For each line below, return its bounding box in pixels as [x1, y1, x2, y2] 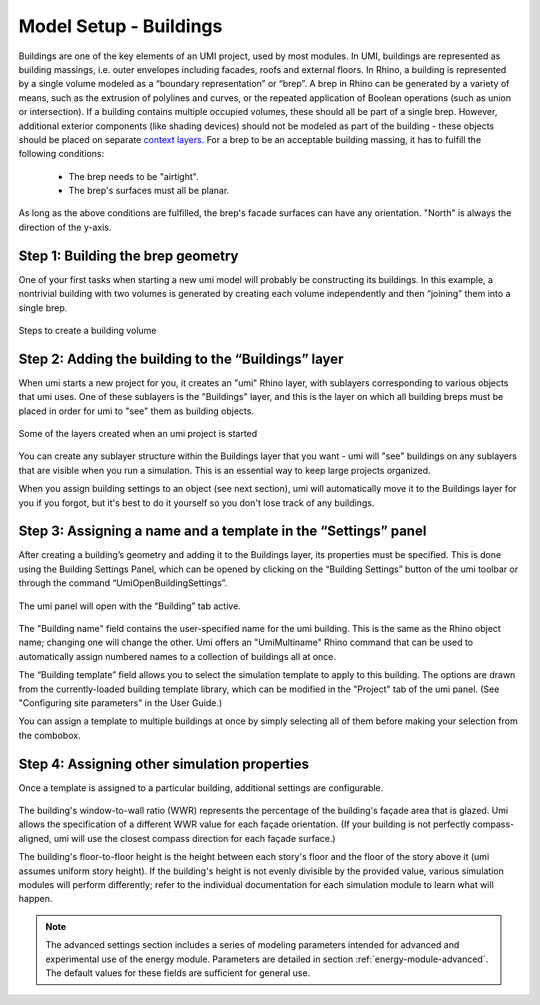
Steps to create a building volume [18, 324, 157, 336]
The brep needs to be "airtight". [68, 170, 199, 182]
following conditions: [18, 148, 105, 160]
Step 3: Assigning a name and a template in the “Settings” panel [18, 523, 427, 540]
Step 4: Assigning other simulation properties [18, 755, 310, 772]
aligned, [18, 832, 52, 844]
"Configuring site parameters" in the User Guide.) [18, 696, 223, 709]
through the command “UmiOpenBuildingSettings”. [18, 577, 228, 589]
